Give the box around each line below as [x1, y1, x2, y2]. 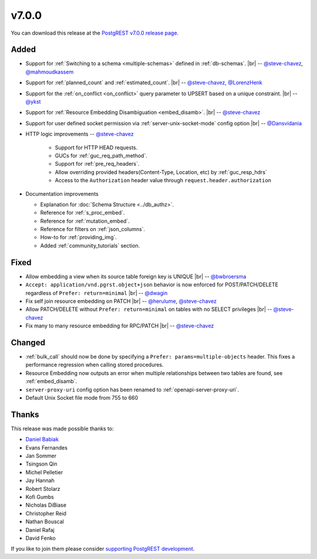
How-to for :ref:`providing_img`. [40, 234, 117, 241]
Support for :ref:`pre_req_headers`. [55, 160, 140, 168]
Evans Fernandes [25, 444, 68, 451]
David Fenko [25, 534, 56, 541]
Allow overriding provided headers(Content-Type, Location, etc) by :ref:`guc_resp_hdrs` [55, 168, 267, 176]
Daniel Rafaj [25, 526, 55, 533]
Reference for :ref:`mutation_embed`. [40, 217, 130, 225]
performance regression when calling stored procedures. [25, 361, 164, 369]
